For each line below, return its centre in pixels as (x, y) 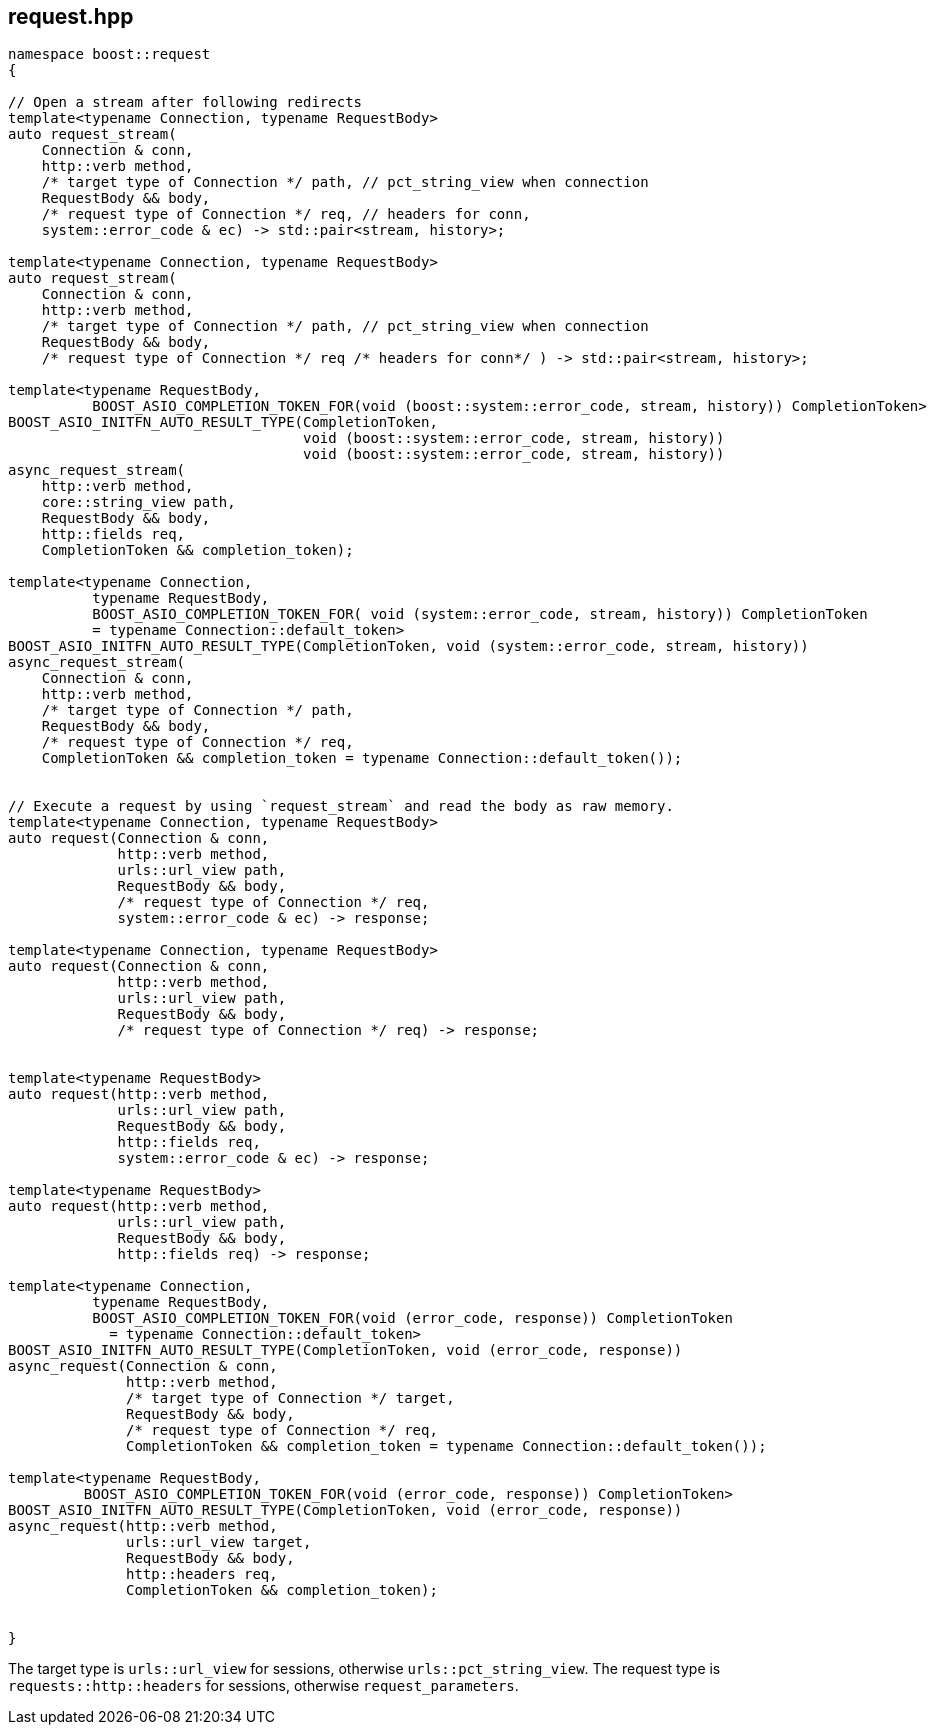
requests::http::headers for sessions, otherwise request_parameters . (263, 1686)
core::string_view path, (138, 502)
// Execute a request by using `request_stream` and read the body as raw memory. (341, 806)
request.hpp (71, 16)
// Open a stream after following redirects (185, 102)
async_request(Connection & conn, (143, 1366)
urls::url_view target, (219, 1542)
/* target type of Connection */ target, (290, 1398)
